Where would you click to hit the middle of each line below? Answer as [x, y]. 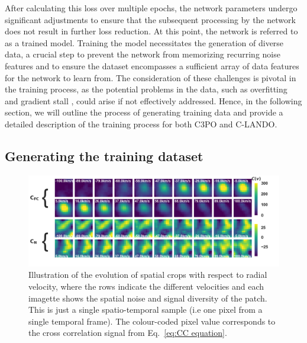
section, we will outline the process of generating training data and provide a [144, 112]
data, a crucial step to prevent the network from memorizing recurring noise [143, 54]
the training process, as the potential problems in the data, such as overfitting [146, 89]
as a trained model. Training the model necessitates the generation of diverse [144, 42]
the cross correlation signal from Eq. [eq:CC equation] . [128, 333]
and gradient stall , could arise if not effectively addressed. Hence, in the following [153, 100]
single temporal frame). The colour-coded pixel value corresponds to [152, 321]
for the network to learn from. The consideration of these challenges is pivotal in [151, 77]
